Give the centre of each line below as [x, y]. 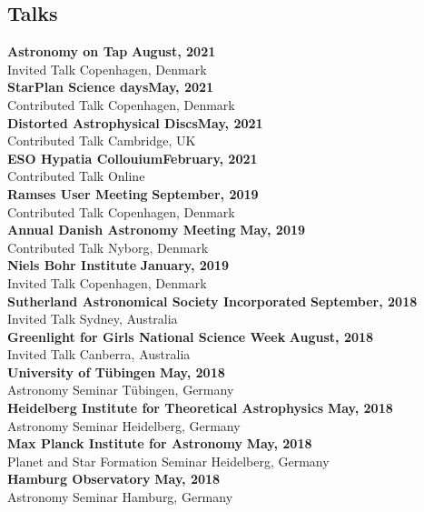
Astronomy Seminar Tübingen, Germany [121, 390]
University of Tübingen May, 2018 [116, 371]
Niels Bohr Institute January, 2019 [118, 265]
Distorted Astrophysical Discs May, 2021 [135, 122]
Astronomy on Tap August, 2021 [112, 51]
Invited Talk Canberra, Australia [99, 354]
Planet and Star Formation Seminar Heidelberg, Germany [168, 461]
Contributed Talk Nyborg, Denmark [108, 247]
